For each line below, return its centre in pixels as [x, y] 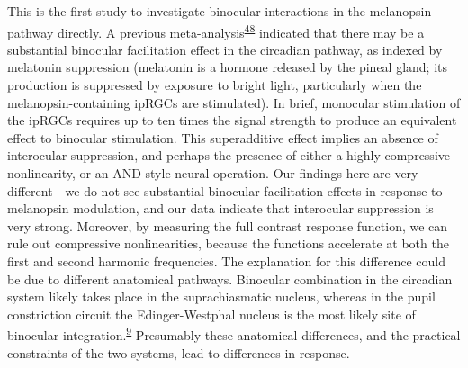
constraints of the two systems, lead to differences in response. [179, 352]
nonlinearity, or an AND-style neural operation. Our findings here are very [213, 173]
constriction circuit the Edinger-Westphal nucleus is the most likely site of [211, 314]
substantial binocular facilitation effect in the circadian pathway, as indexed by [225, 49]
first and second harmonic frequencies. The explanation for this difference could [227, 260]
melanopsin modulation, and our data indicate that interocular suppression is [220, 208]
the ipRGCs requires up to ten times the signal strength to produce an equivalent [232, 120]
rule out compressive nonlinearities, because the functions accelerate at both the [228, 243]
